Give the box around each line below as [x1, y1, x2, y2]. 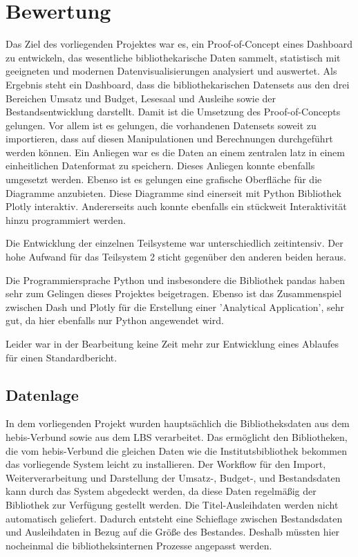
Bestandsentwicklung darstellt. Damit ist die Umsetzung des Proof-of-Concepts [6, 104, 341, 119]
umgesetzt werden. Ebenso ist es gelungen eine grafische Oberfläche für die [6, 172, 322, 187]
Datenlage [6, 384, 79, 405]
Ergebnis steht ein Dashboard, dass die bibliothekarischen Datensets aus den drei [6, 77, 350, 91]
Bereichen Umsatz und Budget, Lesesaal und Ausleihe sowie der [6, 91, 276, 105]
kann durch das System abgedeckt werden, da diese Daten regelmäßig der [6, 484, 317, 498]
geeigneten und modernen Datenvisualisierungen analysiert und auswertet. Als [6, 64, 337, 78]
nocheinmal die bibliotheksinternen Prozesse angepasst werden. [6, 538, 272, 552]
